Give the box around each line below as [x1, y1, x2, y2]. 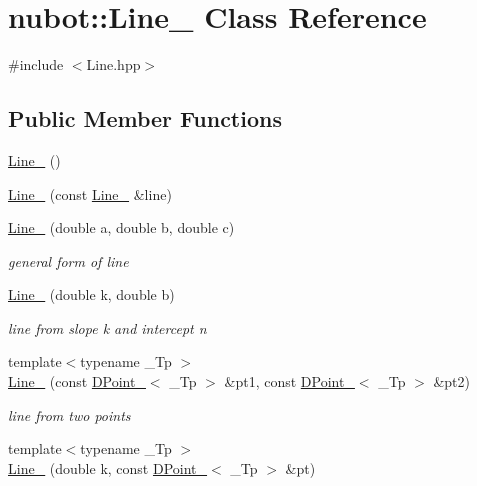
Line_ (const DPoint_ [8, 371, 146, 392]
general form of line [8, 250, 129, 271]
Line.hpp [86, 54, 141, 75]
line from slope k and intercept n [8, 317, 207, 338]
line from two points [8, 404, 131, 425]
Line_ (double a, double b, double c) [8, 217, 235, 238]
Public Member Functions [8, 103, 282, 134]
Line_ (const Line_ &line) [8, 183, 172, 204]
